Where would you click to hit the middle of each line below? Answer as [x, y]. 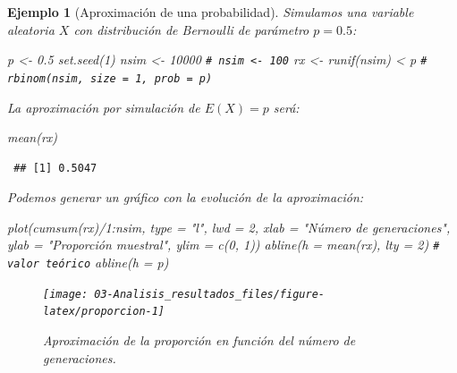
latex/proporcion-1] [104, 312]
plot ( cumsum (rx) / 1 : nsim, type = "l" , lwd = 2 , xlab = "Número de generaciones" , [229, 227]
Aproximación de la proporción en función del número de [199, 340]
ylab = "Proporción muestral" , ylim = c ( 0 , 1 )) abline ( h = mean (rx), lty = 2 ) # [224, 245]
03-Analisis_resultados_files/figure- [209, 294]
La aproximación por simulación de [104, 107]
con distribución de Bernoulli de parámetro [191, 29]
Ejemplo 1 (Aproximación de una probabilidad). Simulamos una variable [211, 12]
